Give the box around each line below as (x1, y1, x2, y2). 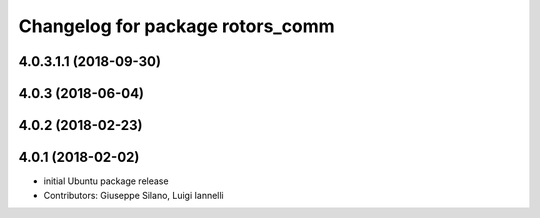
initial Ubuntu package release (43, 175, 169, 187)
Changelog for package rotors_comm (18, 15, 335, 37)
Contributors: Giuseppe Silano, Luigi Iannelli (43, 189, 224, 201)
